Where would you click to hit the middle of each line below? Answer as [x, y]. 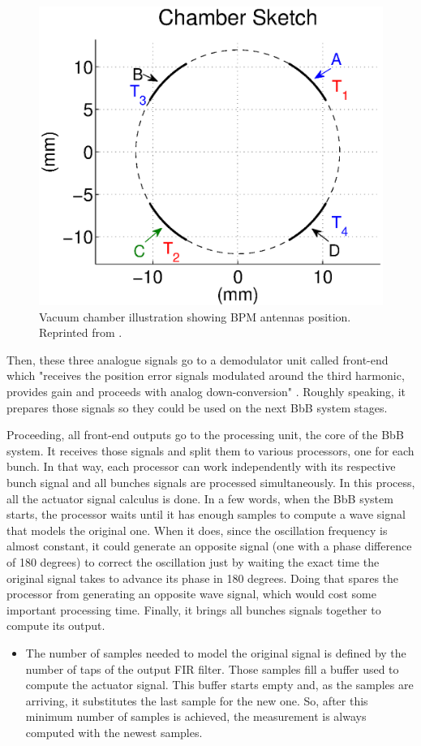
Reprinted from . [81, 332]
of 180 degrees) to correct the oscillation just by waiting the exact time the [193, 562]
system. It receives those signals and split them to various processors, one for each [210, 450]
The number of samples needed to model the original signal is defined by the [216, 652]
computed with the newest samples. [114, 732]
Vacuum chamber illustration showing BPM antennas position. [195, 316]
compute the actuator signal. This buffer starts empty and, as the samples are [219, 685]
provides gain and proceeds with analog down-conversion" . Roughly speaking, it [206, 392]
